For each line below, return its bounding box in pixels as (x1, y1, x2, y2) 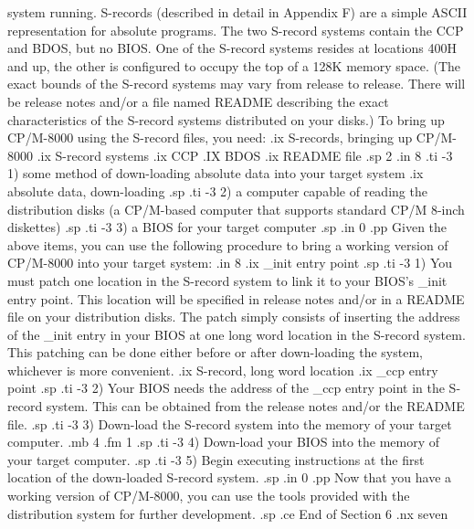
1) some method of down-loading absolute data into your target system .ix (7, 164, 424, 183)
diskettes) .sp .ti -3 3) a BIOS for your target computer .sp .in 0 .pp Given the (7, 217, 448, 237)
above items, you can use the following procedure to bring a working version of (7, 235, 448, 254)
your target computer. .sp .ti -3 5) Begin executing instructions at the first (7, 450, 425, 469)
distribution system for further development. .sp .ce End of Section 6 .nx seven (7, 503, 448, 523)
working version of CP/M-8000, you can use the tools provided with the (7, 486, 410, 505)
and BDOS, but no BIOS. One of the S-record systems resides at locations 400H (7, 38, 457, 58)
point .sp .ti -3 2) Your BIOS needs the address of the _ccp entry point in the (7, 378, 445, 397)
